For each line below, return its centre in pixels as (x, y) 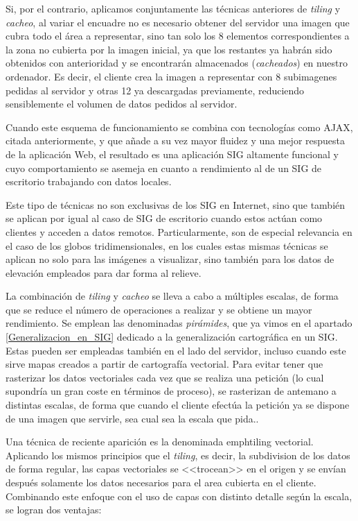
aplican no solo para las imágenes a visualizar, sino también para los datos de (170, 259)
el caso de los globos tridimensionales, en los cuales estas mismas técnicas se (167, 245)
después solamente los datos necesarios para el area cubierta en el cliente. (161, 482)
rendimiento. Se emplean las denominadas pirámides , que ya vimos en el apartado (179, 323)
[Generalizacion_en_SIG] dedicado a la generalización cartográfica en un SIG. (172, 337)
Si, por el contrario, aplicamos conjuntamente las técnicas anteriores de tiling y (173, 8)
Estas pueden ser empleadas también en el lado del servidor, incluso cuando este (176, 350)
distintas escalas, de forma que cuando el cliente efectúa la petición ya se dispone (178, 405)
